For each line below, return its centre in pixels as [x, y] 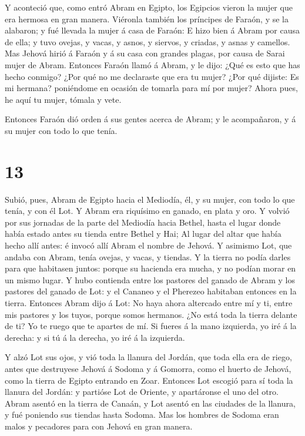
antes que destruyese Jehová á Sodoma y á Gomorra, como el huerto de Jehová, [148, 368]
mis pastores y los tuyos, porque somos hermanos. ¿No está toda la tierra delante [151, 314]
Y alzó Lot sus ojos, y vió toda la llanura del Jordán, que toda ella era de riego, [148, 357]
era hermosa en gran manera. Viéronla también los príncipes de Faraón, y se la [147, 19]
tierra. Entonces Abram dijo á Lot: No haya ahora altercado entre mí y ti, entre [149, 303]
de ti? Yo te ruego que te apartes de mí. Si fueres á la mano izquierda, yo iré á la [151, 326]
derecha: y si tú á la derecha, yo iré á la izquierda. [95, 337]
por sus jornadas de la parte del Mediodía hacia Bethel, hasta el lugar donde [143, 222]
